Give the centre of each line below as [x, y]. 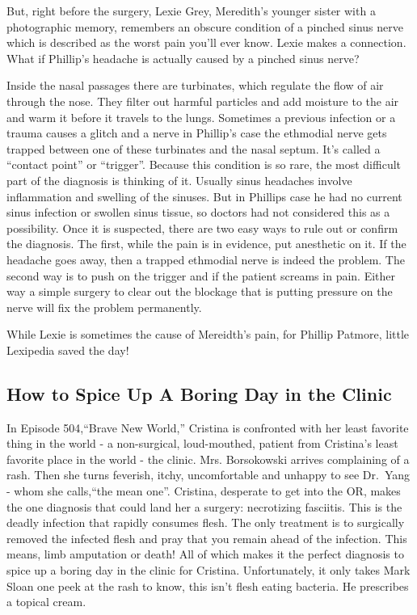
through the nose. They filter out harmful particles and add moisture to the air [203, 101]
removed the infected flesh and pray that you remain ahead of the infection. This [207, 538]
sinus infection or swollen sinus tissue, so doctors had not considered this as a [198, 212]
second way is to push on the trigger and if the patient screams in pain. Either [201, 275]
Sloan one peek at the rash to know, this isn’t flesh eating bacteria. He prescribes [208, 586]
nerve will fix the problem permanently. [104, 307]
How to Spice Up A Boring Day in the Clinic [199, 393]
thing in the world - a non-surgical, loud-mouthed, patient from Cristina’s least [202, 443]
